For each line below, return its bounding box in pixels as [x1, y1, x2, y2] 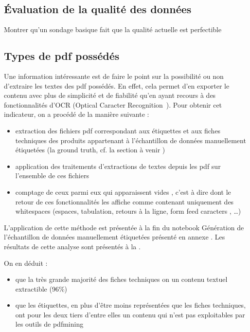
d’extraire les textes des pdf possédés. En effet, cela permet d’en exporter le [4, 80, 230, 91]
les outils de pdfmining [15, 319, 84, 329]
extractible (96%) [15, 283, 68, 294]
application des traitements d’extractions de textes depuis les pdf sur [15, 161, 221, 171]
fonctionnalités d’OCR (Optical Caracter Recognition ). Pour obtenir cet [4, 99, 222, 110]
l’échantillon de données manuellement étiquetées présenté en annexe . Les [4, 232, 225, 242]
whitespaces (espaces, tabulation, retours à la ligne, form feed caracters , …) [15, 206, 241, 216]
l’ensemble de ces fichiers [15, 170, 89, 181]
